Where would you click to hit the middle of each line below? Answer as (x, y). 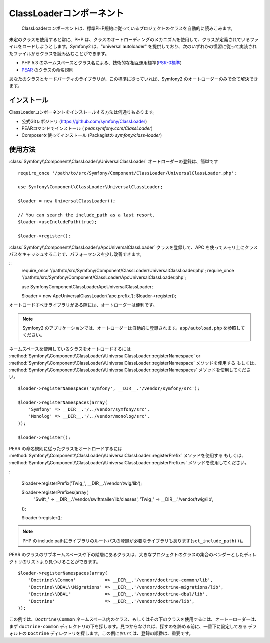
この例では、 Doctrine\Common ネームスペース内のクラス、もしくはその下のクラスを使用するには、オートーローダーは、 (134, 619)
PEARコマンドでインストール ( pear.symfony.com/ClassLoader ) (87, 128)
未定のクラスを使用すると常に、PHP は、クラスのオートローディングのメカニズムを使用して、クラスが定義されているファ (134, 39)
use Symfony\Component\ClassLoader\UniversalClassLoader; (91, 187)
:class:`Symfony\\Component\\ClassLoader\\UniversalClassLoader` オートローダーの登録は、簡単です (114, 161)
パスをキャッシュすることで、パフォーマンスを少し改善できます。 (77, 254)
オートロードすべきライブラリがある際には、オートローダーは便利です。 (83, 305)
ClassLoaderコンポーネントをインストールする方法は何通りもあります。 (83, 112)
